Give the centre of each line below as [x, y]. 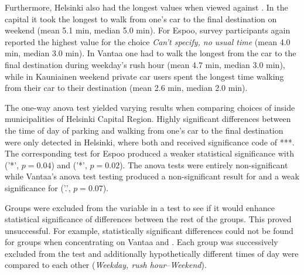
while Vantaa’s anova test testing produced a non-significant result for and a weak [152, 176]
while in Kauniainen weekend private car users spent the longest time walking [144, 76]
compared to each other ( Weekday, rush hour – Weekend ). [106, 265]
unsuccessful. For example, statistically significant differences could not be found [149, 230]
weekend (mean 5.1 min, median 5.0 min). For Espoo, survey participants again [148, 30]
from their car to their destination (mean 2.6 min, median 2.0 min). [126, 88]
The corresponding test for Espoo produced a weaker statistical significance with [149, 153]
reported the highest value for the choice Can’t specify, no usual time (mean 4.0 [148, 41]
